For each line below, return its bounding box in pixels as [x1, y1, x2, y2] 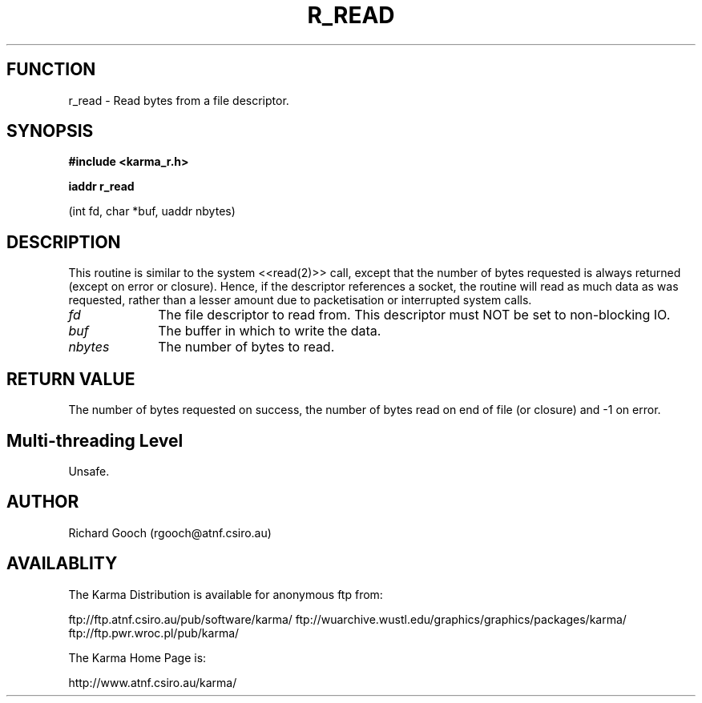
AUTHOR [6, 492, 79, 512]
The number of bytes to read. [158, 339, 335, 356]
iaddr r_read [68, 179, 135, 194]
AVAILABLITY [6, 553, 118, 574]
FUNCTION [6, 59, 96, 80]
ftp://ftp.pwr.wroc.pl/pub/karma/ [68, 625, 240, 640]
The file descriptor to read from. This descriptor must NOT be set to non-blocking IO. [158, 307, 671, 323]
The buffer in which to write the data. [158, 323, 381, 339]
